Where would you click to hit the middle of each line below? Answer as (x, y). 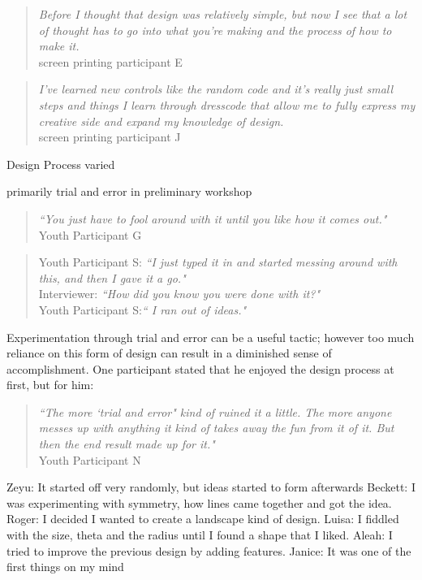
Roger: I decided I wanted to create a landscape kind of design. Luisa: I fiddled (203, 519)
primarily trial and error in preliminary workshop (129, 191)
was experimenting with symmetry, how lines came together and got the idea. (199, 502)
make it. (59, 46)
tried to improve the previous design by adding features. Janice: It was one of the (209, 550)
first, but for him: (50, 385)
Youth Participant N (90, 459)
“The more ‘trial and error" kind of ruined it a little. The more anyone (215, 411)
